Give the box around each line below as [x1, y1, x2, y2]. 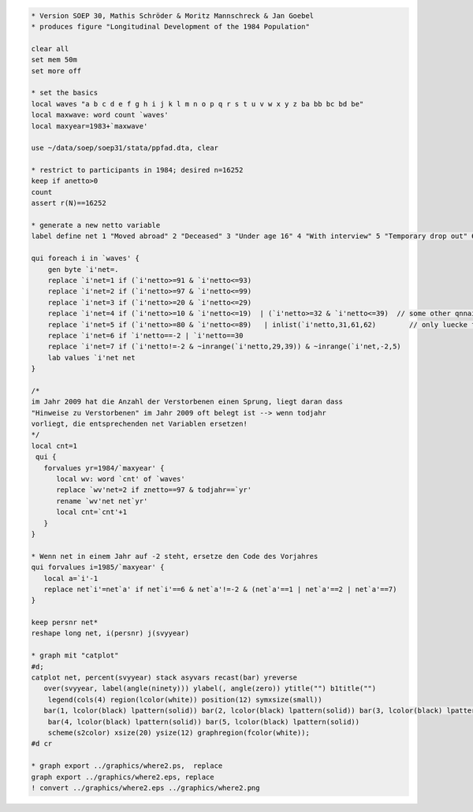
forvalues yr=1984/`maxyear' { [43, 464, 165, 472]
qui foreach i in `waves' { [31, 254, 140, 263]
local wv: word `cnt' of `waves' [56, 475, 185, 483]
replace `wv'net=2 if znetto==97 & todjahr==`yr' [56, 486, 252, 494]
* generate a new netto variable [31, 221, 161, 230]
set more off [31, 66, 82, 75]
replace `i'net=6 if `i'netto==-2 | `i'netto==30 [47, 331, 244, 340]
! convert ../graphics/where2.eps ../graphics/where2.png [31, 783, 260, 792]
